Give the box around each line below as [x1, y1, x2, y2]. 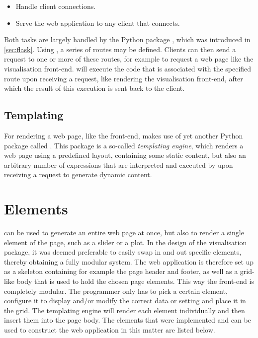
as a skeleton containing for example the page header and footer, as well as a [4, 266, 238, 276]
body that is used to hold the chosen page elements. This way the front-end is [16, 276, 254, 286]
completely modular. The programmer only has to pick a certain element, [4, 285, 228, 296]
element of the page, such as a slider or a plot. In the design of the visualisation [4, 237, 247, 247]
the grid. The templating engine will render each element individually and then [4, 305, 245, 315]
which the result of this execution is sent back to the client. [4, 83, 185, 93]
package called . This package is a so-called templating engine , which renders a [4, 140, 244, 150]
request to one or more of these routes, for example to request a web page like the [4, 54, 254, 64]
